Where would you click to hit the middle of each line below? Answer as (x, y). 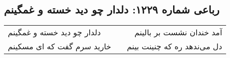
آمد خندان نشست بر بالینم (178, 32)
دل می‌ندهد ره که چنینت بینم (174, 46)
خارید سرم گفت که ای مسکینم (60, 46)
